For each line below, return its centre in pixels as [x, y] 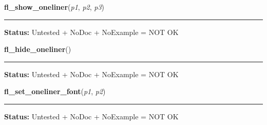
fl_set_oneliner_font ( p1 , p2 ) [55, 91]
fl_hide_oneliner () [38, 49]
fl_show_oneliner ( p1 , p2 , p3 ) [54, 7]
